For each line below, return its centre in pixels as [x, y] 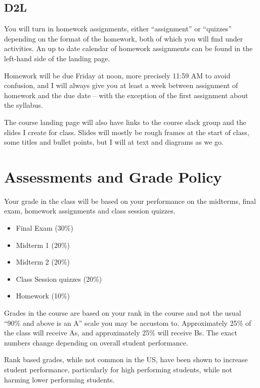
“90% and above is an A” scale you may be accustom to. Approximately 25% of [128, 322]
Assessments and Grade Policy [113, 176]
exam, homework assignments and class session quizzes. [90, 211]
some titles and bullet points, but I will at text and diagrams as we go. [114, 142]
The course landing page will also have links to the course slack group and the [125, 122]
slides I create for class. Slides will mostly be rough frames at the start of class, [127, 132]
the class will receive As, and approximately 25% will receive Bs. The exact [121, 333]
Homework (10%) [43, 296]
